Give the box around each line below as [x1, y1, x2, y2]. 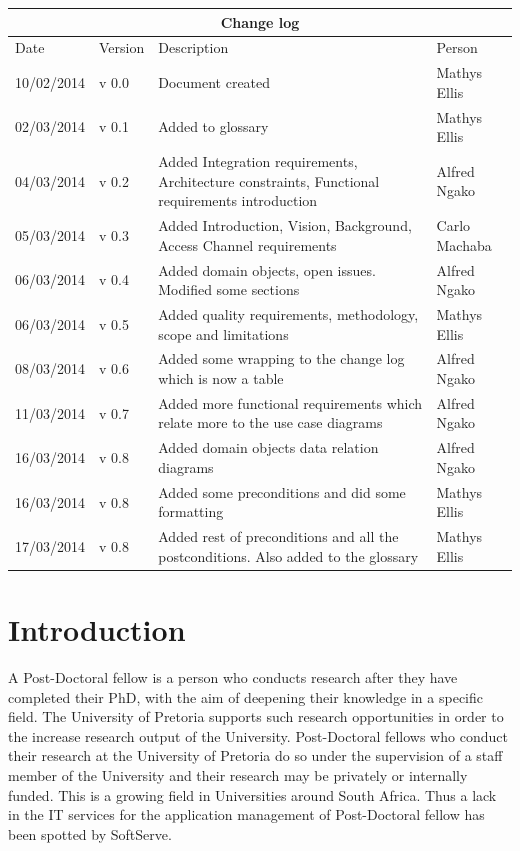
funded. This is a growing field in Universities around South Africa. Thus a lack [8, 784, 497, 805]
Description [158, 37, 229, 58]
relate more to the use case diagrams [158, 412, 383, 433]
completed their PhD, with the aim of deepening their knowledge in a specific [8, 686, 483, 707]
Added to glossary [158, 116, 269, 137]
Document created [158, 71, 271, 92]
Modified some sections [158, 279, 300, 300]
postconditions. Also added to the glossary [158, 545, 419, 566]
